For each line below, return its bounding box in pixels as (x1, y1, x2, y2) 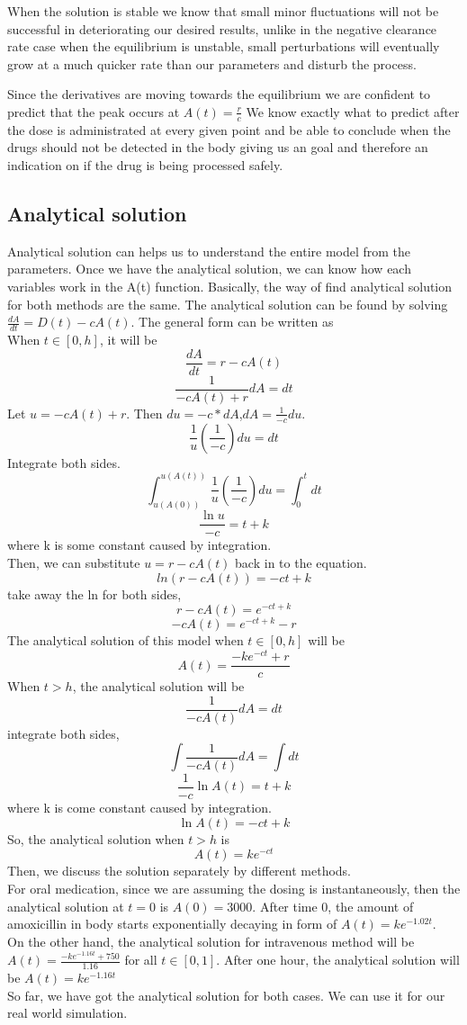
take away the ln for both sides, (7, 584, 182, 603)
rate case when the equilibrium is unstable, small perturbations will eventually (7, 37, 440, 56)
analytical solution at (7, 896, 124, 915)
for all (124, 950, 157, 969)
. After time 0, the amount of (252, 896, 414, 915)
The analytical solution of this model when (7, 631, 244, 650)
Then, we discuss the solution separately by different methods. (7, 861, 352, 880)
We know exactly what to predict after (246, 102, 460, 121)
